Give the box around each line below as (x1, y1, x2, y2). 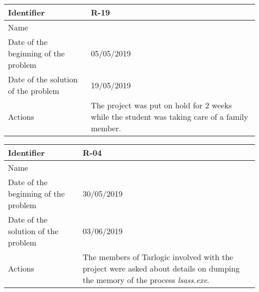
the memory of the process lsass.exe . (82, 274, 210, 286)
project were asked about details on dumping (82, 263, 240, 274)
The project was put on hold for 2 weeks (91, 99, 232, 111)
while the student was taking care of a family (91, 111, 249, 122)
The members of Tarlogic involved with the (82, 251, 233, 263)
